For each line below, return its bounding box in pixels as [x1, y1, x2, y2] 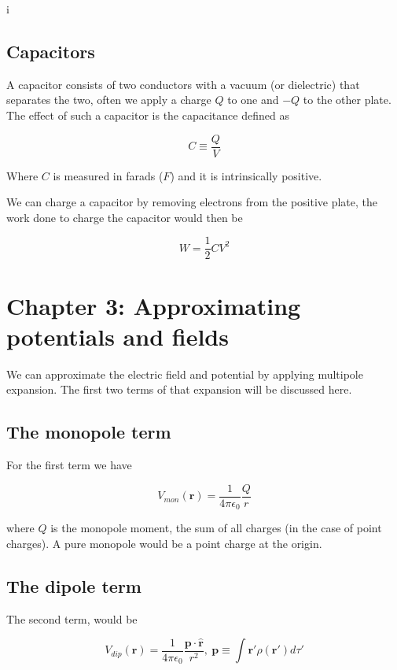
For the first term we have [6, 457, 132, 473]
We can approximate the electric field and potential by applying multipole [6, 365, 363, 382]
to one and [227, 91, 279, 108]
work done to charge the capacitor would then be [6, 209, 243, 225]
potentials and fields [6, 320, 229, 352]
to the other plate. [303, 91, 391, 108]
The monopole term [6, 420, 171, 444]
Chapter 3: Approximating [6, 289, 301, 321]
